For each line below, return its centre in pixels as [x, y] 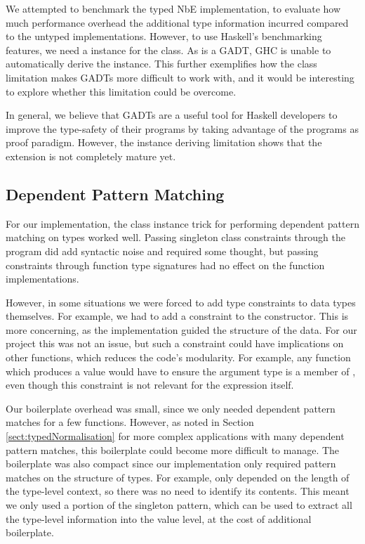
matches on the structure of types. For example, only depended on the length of [178, 477]
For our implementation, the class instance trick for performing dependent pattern [182, 223]
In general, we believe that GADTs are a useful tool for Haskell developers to [172, 115]
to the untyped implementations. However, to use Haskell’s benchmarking [164, 36]
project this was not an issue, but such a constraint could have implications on [175, 343]
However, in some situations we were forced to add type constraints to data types [181, 302]
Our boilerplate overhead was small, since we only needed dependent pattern [171, 408]
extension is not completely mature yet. [91, 156]
